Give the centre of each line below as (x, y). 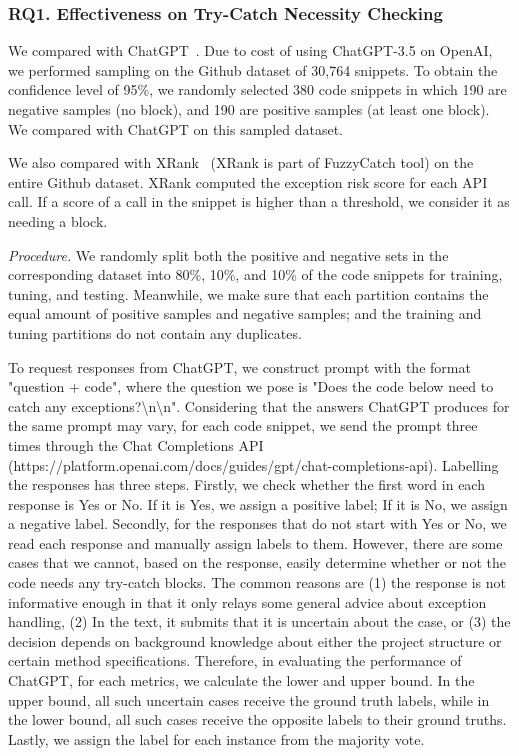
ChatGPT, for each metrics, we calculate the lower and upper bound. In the (241, 680)
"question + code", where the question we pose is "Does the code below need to (251, 386)
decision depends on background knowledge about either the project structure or (255, 640)
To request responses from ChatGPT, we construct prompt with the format (239, 366)
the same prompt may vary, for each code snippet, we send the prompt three (243, 425)
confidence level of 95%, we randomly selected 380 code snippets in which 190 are (257, 89)
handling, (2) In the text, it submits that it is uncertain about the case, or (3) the (259, 621)
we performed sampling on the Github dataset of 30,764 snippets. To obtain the (253, 69)
